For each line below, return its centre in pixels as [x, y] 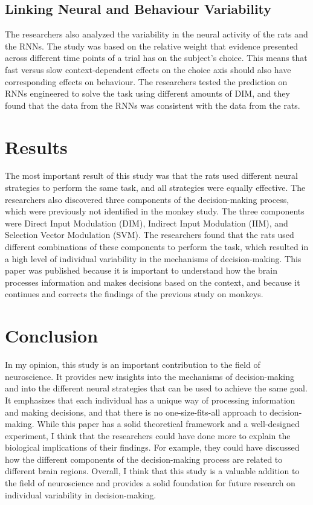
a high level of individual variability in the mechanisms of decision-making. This [153, 258]
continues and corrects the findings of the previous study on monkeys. [134, 294]
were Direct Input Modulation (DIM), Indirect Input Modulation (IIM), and [147, 223]
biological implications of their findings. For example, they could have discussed [152, 447]
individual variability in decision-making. [81, 494]
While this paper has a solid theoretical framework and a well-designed [168, 424]
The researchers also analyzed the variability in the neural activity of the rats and [156, 34]
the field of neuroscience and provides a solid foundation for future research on [150, 483]
